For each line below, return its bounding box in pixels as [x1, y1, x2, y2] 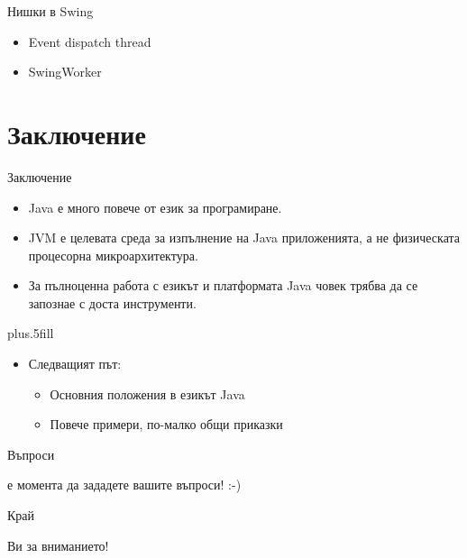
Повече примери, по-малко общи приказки [50, 415, 283, 434]
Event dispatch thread [28, 32, 151, 50]
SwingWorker [28, 62, 102, 81]
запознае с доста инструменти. [28, 293, 197, 312]
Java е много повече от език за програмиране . [28, 197, 282, 216]
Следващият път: [28, 354, 122, 373]
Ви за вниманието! [7, 535, 109, 554]
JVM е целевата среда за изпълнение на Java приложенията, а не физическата [28, 228, 461, 247]
